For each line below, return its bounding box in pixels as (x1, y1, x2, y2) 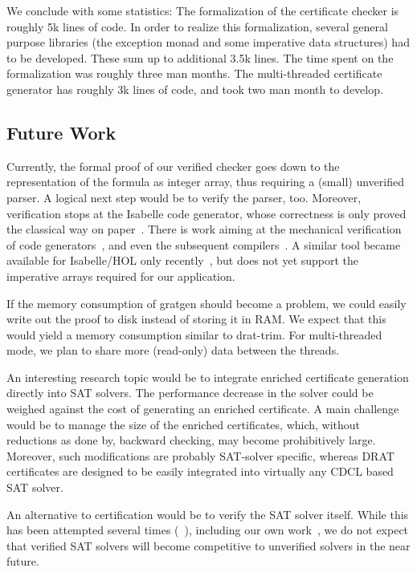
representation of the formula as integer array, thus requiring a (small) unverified (6, 173, 404, 190)
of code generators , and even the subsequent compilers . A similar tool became (6, 236, 401, 253)
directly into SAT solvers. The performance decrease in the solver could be (6, 384, 374, 401)
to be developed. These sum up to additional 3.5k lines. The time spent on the (6, 49, 394, 66)
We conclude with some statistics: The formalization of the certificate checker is (6, 2, 399, 18)
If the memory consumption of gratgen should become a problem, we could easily (6, 294, 407, 311)
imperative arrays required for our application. (6, 267, 235, 284)
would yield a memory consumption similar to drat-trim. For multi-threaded (6, 326, 382, 343)
